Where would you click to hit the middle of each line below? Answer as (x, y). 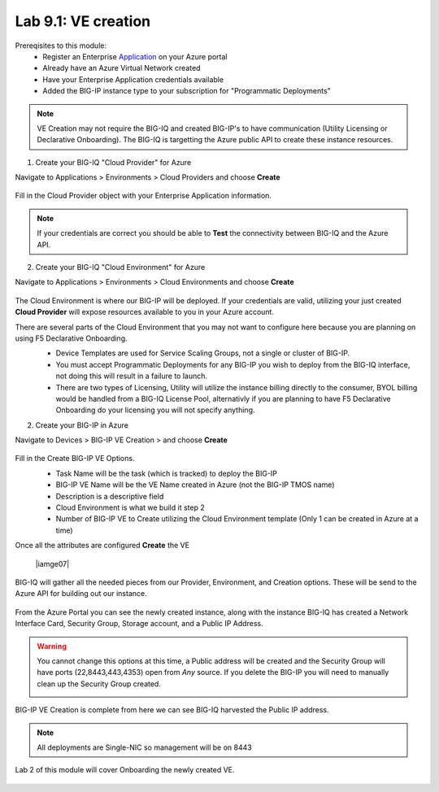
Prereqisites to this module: (61, 46)
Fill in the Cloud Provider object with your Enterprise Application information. (143, 196)
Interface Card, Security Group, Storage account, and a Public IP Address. (139, 624)
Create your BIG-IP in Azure (82, 425)
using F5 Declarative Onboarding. (71, 338)
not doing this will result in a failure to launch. (131, 376)
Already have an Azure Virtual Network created (122, 68)
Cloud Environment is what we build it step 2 (130, 507)
